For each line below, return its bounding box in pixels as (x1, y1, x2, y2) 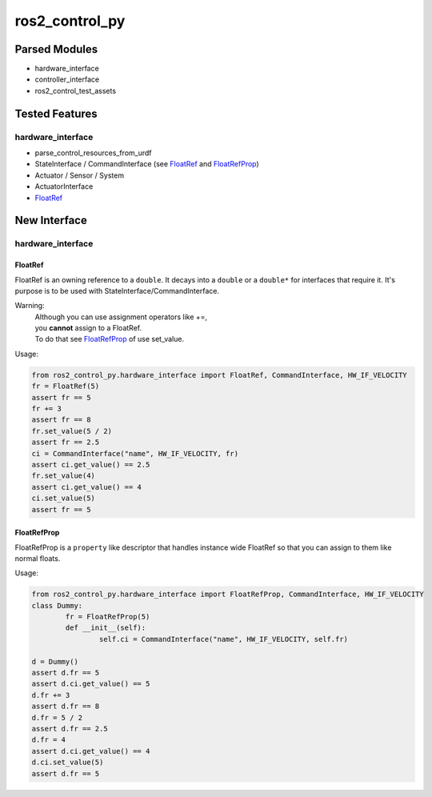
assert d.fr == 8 (31, 702, 100, 711)
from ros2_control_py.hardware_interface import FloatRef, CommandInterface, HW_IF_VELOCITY (31, 370, 407, 379)
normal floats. (14, 553, 61, 563)
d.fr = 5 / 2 (31, 713, 83, 722)
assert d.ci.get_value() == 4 (31, 747, 150, 755)
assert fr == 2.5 (31, 438, 100, 447)
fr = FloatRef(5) (31, 382, 100, 391)
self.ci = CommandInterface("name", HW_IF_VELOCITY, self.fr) (98, 635, 348, 643)
